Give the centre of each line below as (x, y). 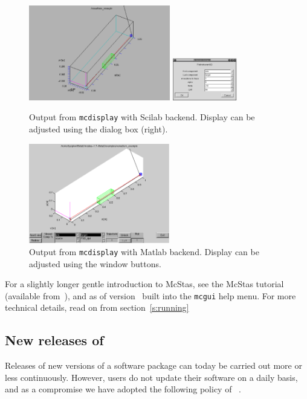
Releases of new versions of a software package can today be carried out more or (153, 365)
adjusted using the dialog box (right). (99, 129)
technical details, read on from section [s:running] (97, 307)
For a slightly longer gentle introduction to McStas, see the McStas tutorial (144, 284)
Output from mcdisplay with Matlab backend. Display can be (144, 251)
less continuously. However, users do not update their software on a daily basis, (151, 377)
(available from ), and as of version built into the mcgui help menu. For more (150, 295)
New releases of (54, 340)
